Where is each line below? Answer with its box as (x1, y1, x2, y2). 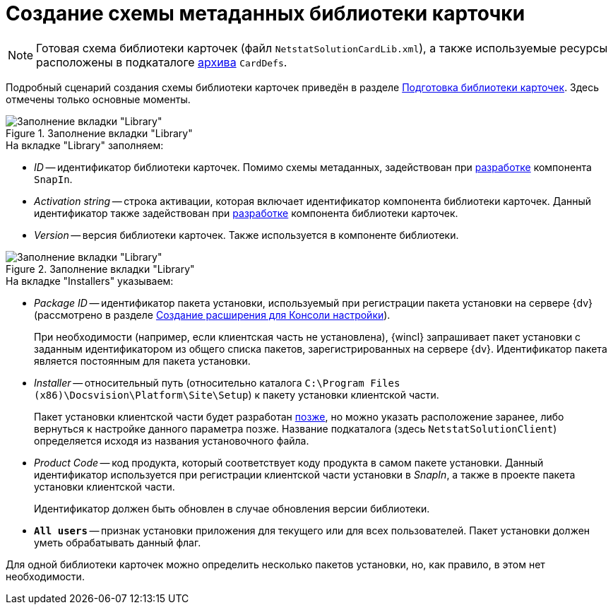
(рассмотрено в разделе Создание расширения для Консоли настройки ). (34, 308, 391, 321)
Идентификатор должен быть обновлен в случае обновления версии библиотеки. (34, 502, 430, 515)
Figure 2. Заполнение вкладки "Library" (6, 262, 195, 275)
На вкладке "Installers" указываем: (6, 274, 174, 287)
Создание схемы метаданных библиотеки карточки (6, 1, 525, 25)
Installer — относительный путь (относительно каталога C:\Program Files (34, 376, 400, 389)
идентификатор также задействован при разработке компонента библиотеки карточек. (34, 206, 458, 219)
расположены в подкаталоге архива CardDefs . (36, 54, 287, 69)
